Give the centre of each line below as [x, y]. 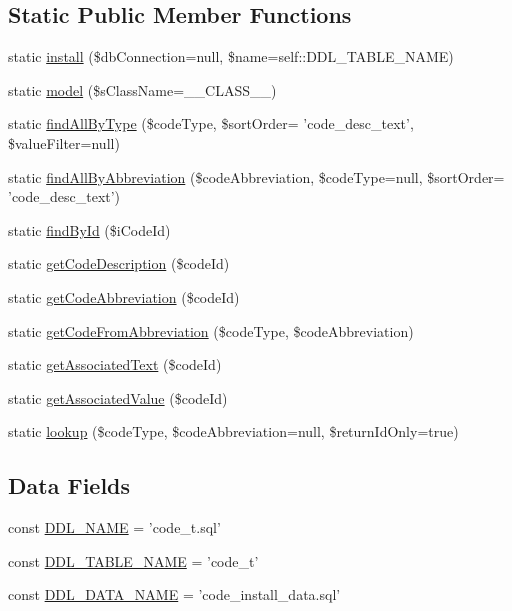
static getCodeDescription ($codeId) [119, 263]
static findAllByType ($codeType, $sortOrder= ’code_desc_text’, [211, 123]
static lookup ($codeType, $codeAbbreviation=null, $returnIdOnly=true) [233, 431]
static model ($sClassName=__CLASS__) [142, 89]
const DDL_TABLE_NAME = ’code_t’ [133, 560]
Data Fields [69, 485]
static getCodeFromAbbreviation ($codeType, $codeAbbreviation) [211, 330]
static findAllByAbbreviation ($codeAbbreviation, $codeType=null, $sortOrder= [256, 176]
